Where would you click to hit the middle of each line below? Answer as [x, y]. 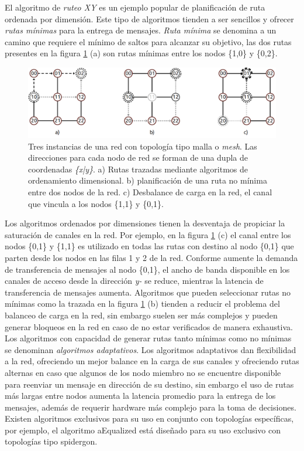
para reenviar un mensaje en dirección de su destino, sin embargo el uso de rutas [149, 384]
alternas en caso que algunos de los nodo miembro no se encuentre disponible [143, 372]
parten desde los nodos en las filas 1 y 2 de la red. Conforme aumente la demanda [151, 257]
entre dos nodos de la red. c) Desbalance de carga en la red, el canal [150, 192]
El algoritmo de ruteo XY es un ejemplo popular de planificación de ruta [135, 7]
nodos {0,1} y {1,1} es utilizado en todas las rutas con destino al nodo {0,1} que [149, 246]
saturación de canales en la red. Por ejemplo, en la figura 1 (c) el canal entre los [148, 234]
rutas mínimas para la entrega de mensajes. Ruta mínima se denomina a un [141, 30]
